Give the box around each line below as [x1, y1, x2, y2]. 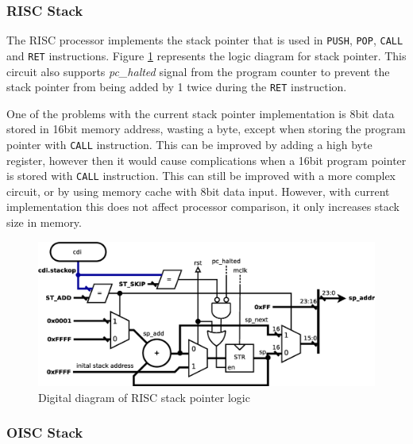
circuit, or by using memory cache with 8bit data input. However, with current [6, 182, 390, 199]
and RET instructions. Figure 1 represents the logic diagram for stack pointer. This [6, 47, 407, 63]
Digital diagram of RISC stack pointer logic [38, 388, 250, 405]
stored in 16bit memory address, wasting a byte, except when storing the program [6, 121, 406, 137]
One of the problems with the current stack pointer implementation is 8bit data [6, 105, 395, 121]
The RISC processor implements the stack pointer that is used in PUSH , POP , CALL [6, 32, 403, 48]
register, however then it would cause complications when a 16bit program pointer [6, 151, 407, 168]
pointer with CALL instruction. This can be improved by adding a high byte [6, 136, 372, 152]
